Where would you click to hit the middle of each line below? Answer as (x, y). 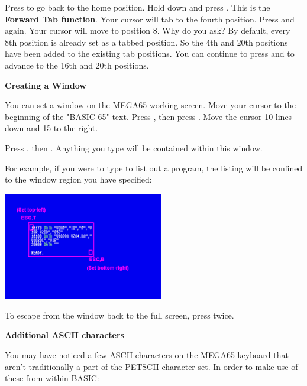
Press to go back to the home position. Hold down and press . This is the (138, 7)
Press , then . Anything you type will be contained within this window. (134, 147)
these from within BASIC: (52, 378)
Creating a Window (46, 85)
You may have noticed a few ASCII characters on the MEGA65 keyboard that (147, 355)
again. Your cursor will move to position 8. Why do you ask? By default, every (148, 30)
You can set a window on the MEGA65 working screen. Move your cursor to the (150, 105)
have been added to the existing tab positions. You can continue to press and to (150, 53)
